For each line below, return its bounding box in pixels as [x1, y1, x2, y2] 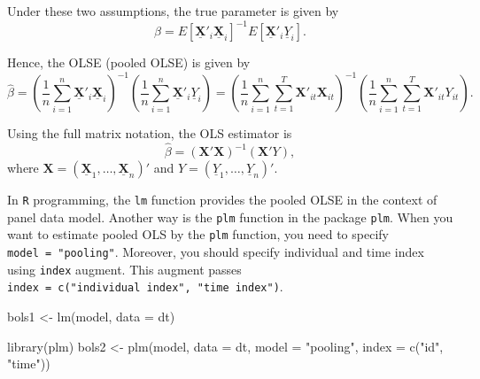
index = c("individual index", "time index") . [7, 277, 283, 296]
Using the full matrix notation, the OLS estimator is [7, 124, 292, 143]
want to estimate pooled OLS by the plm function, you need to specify [7, 225, 389, 244]
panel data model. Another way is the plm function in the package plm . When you [7, 207, 453, 226]
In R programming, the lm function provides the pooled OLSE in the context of [7, 190, 437, 208]
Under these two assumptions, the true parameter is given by [7, 2, 339, 19]
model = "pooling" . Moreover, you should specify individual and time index [7, 242, 424, 260]
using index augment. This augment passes [7, 259, 242, 278]
